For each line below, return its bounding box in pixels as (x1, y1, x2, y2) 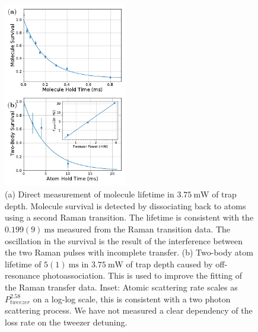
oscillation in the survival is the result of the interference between (5, 234, 243, 247)
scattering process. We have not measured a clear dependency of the (5, 304, 253, 317)
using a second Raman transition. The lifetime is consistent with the (5, 211, 254, 224)
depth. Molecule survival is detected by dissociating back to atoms (5, 199, 246, 212)
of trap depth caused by (126, 257, 213, 270)
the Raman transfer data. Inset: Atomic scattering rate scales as (5, 280, 238, 293)
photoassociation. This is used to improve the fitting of (42, 269, 242, 282)
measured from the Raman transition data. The (57, 222, 231, 235)
